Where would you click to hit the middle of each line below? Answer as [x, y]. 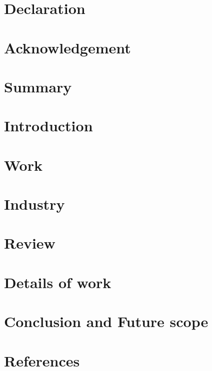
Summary [38, 86]
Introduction [48, 126]
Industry [34, 204]
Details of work [58, 282]
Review [30, 243]
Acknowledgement [67, 47]
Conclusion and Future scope [106, 321]
